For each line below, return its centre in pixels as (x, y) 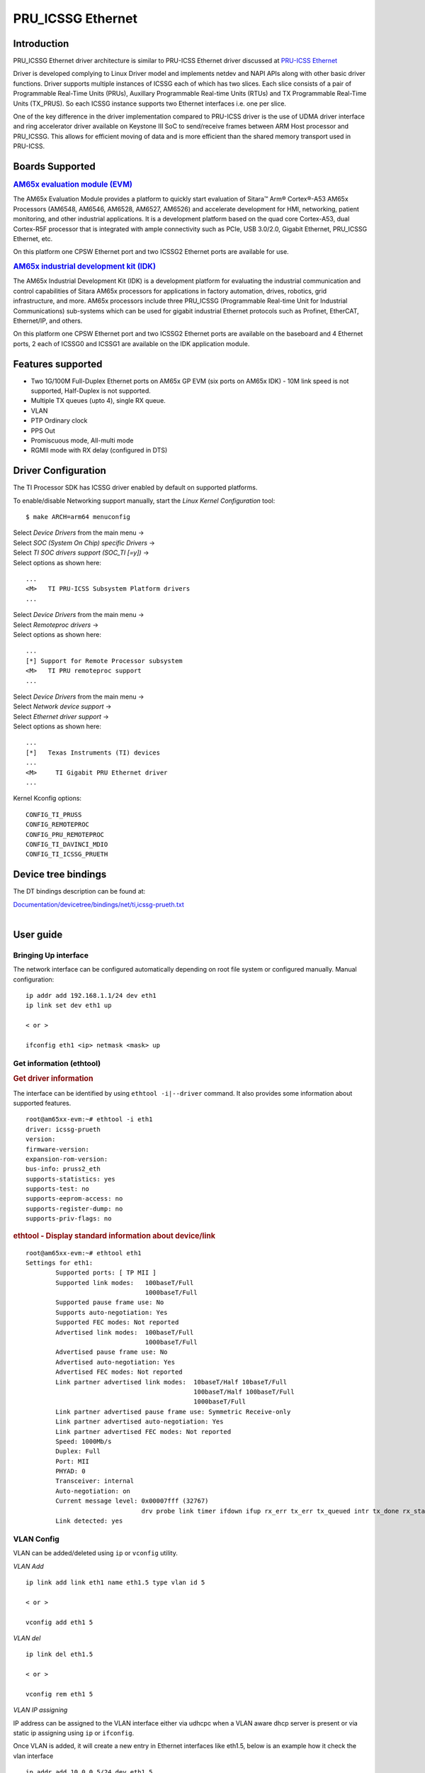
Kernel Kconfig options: (47, 799)
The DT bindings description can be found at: (79, 891)
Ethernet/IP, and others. (48, 321)
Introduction (41, 44)
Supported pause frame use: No (110, 1302)
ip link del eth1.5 (59, 1655)
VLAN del (27, 1638)
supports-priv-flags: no (69, 1219)
